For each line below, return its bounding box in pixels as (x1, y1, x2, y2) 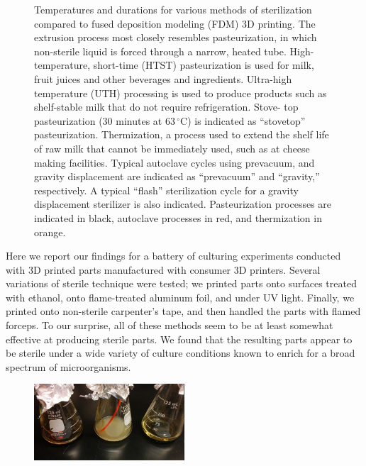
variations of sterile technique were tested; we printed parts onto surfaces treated (6, 276, 357, 291)
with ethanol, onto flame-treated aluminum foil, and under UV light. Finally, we (6, 289, 355, 304)
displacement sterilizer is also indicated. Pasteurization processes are (34, 196, 332, 211)
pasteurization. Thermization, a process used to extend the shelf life (34, 127, 329, 142)
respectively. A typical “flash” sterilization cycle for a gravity (34, 182, 299, 197)
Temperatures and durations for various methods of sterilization (34, 2, 312, 16)
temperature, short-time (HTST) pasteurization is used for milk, (34, 57, 314, 72)
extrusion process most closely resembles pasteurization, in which (34, 30, 317, 45)
